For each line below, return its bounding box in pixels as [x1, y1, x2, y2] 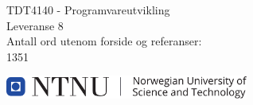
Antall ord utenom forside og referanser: [6, 33, 202, 49]
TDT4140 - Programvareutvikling [6, 2, 170, 17]
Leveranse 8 [6, 17, 64, 33]
